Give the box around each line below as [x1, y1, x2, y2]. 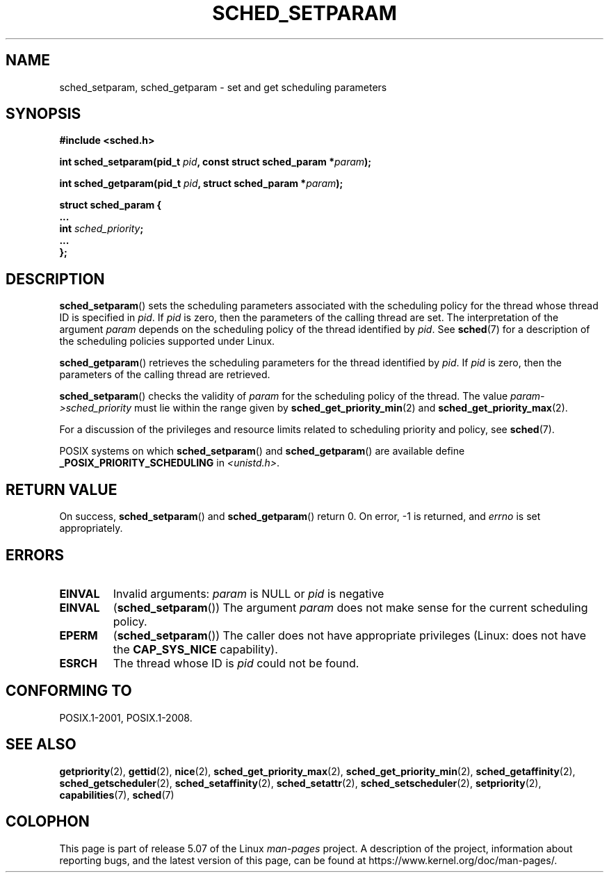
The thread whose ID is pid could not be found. [113, 656, 359, 670]
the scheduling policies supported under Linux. [59, 335, 275, 348]
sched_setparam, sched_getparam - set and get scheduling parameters [59, 81, 387, 93]
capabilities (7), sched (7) [59, 788, 174, 801]
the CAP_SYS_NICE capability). [113, 642, 278, 656]
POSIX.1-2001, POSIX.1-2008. [59, 711, 193, 724]
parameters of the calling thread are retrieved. [59, 368, 270, 381]
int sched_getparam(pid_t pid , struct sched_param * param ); [59, 177, 343, 190]
